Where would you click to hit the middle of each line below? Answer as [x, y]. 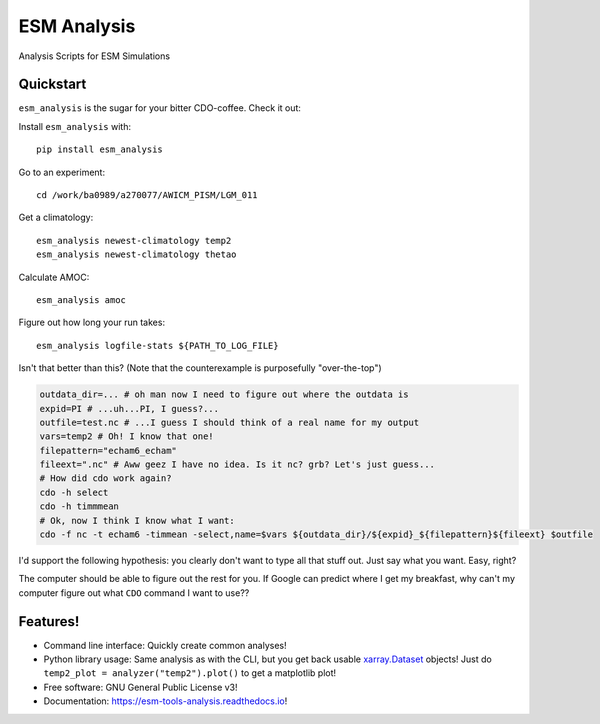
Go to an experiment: [61, 172]
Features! [49, 621]
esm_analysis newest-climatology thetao [136, 254]
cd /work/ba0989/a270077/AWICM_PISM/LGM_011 [147, 195]
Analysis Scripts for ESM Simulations [94, 56]
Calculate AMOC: [54, 277]
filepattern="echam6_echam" [108, 450]
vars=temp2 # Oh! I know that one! [126, 436]
